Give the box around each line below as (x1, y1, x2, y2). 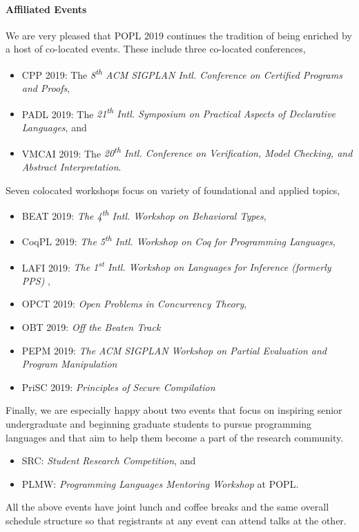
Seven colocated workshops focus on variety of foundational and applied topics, (6, 182, 340, 197)
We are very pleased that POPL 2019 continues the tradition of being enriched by (6, 28, 352, 42)
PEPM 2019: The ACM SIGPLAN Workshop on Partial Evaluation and (21, 343, 327, 357)
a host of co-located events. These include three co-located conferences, (6, 41, 306, 56)
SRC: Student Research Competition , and (21, 453, 196, 468)
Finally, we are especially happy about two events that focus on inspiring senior (6, 403, 342, 417)
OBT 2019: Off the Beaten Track (21, 320, 161, 334)
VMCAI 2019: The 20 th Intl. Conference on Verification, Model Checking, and (21, 144, 353, 160)
